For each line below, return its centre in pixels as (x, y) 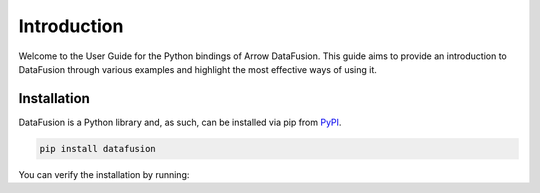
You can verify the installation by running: (104, 174)
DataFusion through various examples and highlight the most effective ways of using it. (197, 69)
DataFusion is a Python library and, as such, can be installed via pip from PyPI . (180, 122)
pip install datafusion (98, 148)
